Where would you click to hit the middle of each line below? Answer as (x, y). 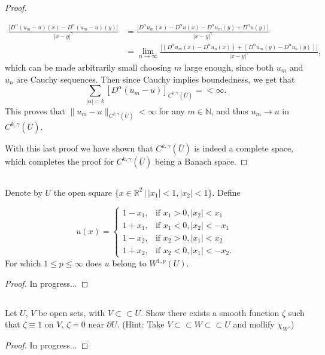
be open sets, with (72, 312)
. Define (226, 192)
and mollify (254, 324)
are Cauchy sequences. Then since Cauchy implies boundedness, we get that (156, 79)
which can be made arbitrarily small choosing (88, 67)
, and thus (230, 110)
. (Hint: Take (141, 324)
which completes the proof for (60, 161)
